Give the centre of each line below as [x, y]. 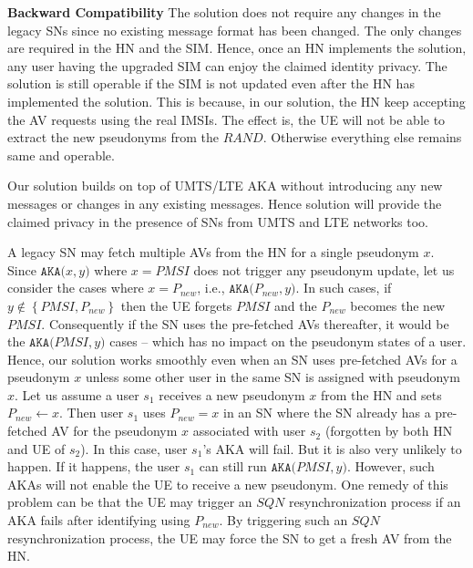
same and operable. [61, 155]
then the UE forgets [176, 305]
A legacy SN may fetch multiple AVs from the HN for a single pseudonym [213, 252]
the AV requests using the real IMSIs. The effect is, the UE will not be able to [226, 119]
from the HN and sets [381, 394]
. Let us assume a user [77, 394]
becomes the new [398, 305]
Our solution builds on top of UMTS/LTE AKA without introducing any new [225, 186]
